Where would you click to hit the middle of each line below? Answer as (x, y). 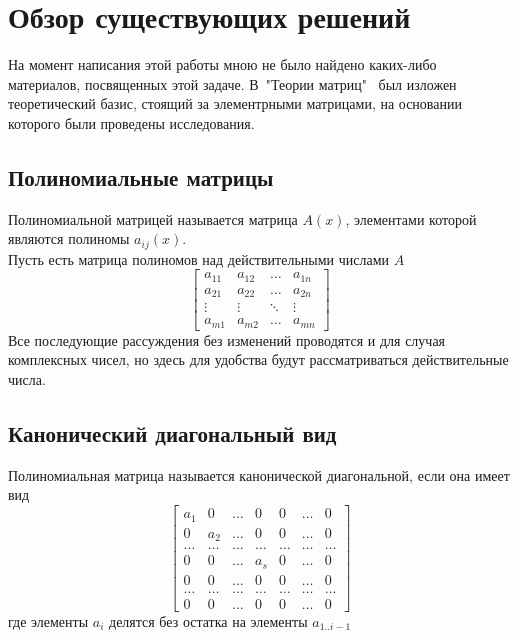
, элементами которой (411, 218)
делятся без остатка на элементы (208, 620)
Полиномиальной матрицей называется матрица (153, 218)
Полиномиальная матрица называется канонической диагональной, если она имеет (259, 474)
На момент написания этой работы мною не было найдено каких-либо (222, 64)
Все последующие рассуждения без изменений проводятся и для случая (227, 339)
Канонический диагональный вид (172, 433)
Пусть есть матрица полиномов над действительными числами (199, 258)
